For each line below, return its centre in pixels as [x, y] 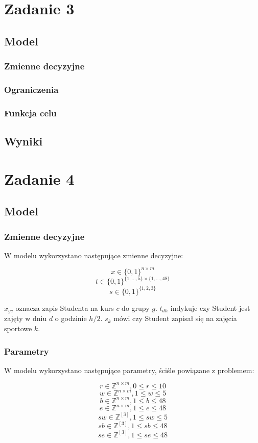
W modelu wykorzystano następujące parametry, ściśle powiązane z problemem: [129, 370]
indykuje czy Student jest [210, 307]
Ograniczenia [31, 89]
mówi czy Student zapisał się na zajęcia [175, 318]
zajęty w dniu [26, 318]
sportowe [18, 328]
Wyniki [24, 141]
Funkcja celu [30, 113]
